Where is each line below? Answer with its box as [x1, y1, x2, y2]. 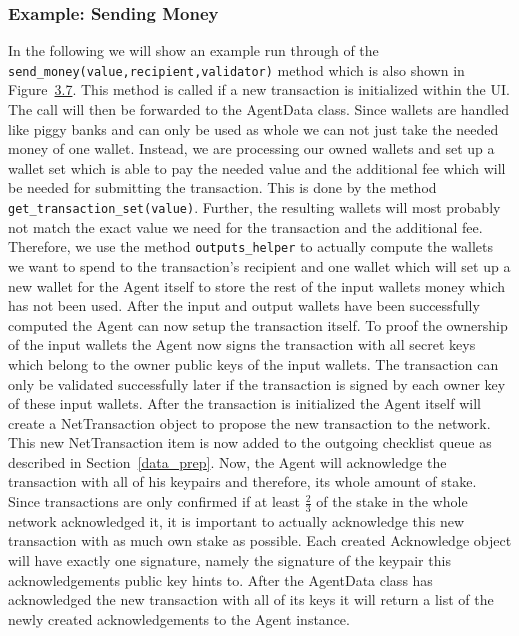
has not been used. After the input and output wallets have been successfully [8, 295, 480, 316]
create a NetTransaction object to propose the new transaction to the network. [8, 412, 491, 433]
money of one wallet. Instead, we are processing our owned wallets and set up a [8, 138, 495, 159]
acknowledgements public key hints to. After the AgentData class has [8, 569, 433, 590]
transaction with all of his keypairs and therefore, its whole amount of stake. [8, 471, 477, 492]
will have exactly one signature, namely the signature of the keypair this [8, 550, 451, 571]
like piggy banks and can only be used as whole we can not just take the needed [8, 118, 499, 139]
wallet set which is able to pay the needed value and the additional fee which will [8, 157, 506, 178]
